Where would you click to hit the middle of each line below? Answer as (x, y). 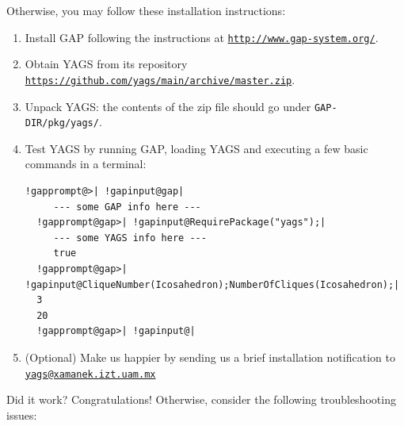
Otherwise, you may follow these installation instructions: (146, 10)
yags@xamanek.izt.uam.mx (90, 374)
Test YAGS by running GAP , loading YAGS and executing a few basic (196, 148)
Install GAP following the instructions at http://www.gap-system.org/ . (202, 37)
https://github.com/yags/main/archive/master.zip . (160, 79)
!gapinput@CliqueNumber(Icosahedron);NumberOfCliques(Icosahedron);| (212, 284)
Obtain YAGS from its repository (106, 64)
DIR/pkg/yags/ (62, 123)
